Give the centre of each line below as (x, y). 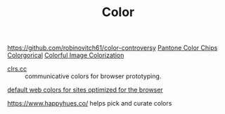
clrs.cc (17, 69)
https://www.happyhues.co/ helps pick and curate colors (90, 104)
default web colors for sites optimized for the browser (85, 90)
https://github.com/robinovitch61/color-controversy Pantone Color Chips (112, 48)
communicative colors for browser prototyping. (93, 76)
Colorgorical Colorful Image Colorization (66, 55)
